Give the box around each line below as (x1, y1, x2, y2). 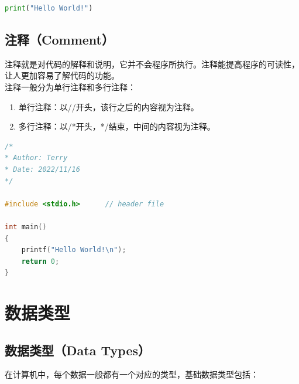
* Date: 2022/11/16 (5, 165, 80, 174)
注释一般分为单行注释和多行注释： (5, 80, 136, 93)
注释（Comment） (5, 30, 114, 48)
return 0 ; (21, 257, 60, 266)
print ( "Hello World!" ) (5, 4, 93, 12)
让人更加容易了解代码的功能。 (5, 69, 119, 81)
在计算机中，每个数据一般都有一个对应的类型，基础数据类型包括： (5, 368, 259, 380)
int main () (5, 222, 47, 231)
